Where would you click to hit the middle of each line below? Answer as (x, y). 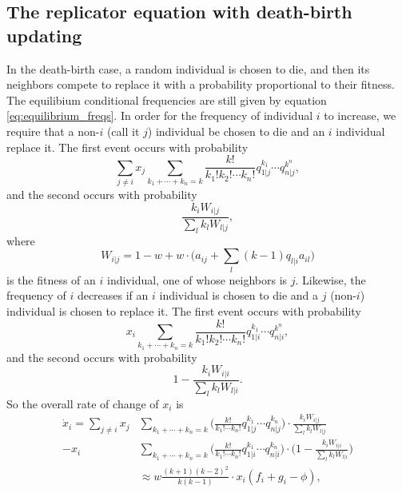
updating (44, 35)
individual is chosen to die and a (239, 295)
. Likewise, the (330, 279)
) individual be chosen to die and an (236, 131)
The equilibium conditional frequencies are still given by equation (167, 99)
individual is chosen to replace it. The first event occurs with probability (184, 310)
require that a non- (53, 131)
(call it (123, 131)
